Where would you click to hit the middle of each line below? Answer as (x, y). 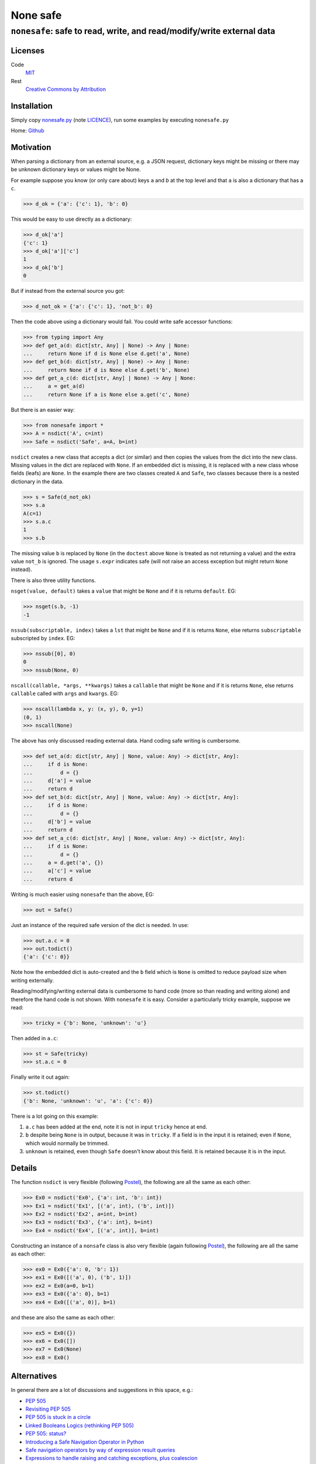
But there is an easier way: (43, 409)
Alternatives (34, 1376)
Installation (32, 106)
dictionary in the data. (37, 481)
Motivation (31, 147)
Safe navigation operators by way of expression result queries (100, 1450)
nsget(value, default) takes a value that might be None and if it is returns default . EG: (123, 591)
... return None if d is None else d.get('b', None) (107, 370)
